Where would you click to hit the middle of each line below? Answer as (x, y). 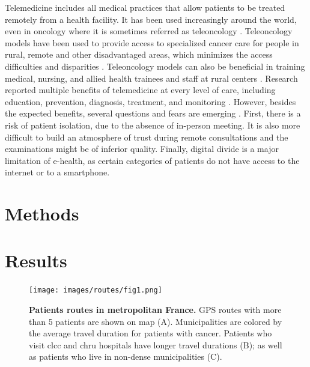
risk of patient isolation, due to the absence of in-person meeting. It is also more (153, 125)
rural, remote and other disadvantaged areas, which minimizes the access (139, 54)
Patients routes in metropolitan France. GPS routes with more (155, 310)
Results (36, 260)
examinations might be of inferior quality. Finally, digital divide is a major (142, 149)
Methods (42, 214)
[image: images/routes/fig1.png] (96, 290)
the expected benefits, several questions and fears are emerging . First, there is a (153, 113)
